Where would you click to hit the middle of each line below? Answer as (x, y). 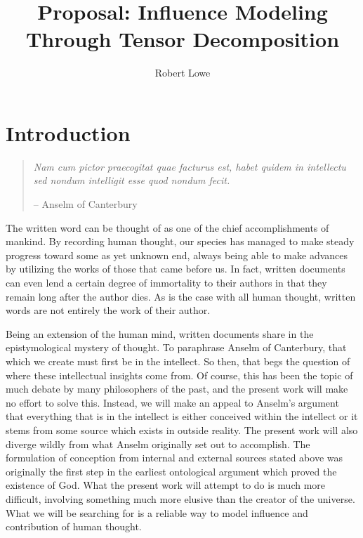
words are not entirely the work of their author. (108, 310)
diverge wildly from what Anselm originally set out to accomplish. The (158, 444)
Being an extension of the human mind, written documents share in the (160, 333)
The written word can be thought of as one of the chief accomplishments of (167, 227)
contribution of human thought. (74, 526)
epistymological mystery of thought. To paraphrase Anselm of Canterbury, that (176, 347)
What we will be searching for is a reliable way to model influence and (157, 512)
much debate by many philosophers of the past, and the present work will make (177, 389)
